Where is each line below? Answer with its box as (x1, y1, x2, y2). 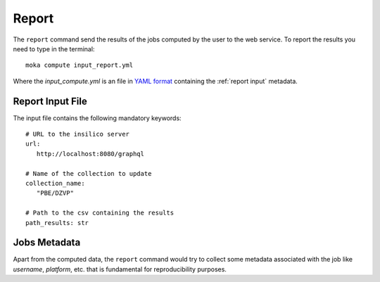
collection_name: (25, 179, 85, 187)
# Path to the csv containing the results (25, 209, 175, 217)
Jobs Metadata (13, 236, 81, 249)
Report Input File (13, 95, 87, 107)
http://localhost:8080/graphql (36, 150, 144, 158)
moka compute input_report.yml (25, 61, 134, 70)
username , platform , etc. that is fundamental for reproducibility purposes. (13, 264, 227, 274)
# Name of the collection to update (25, 169, 152, 177)
